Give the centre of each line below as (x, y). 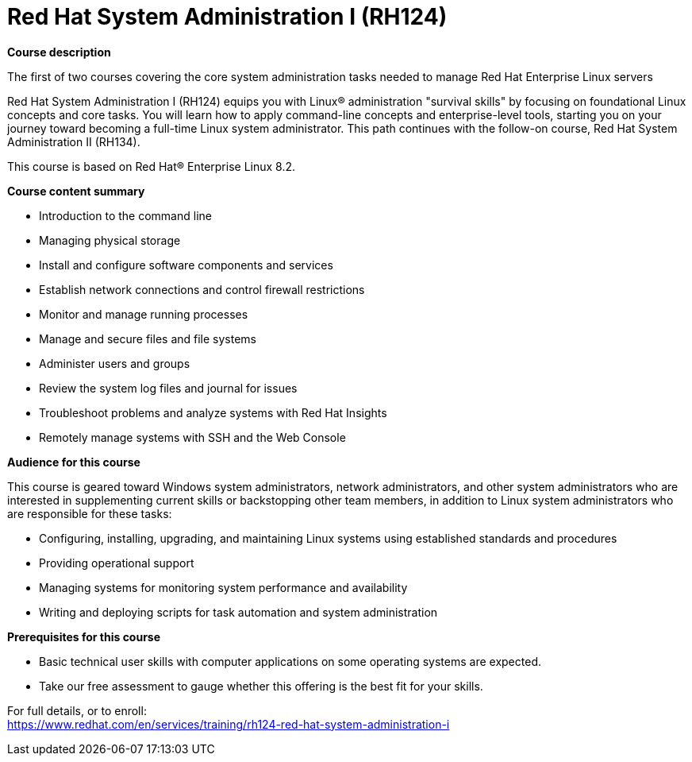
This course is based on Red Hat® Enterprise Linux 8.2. (152, 166)
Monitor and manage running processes (144, 314)
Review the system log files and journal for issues (168, 388)
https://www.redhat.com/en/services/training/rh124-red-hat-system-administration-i (229, 724)
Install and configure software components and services (186, 265)
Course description (59, 52)
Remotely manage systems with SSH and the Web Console (192, 437)
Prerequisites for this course (84, 636)
